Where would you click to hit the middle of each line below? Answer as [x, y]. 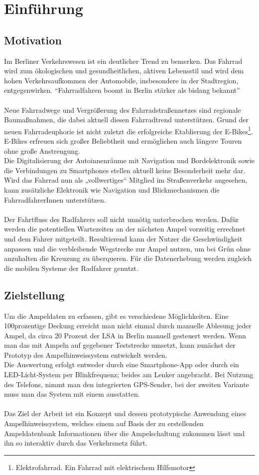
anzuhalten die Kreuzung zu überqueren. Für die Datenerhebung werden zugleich [128, 258]
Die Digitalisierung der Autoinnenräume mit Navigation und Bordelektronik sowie [129, 160]
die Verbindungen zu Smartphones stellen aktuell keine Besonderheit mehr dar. [125, 170]
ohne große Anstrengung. [42, 150]
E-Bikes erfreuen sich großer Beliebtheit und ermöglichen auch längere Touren [123, 140]
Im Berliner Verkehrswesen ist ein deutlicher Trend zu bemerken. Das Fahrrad [123, 61]
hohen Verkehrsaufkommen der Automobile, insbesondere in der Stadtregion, [121, 80]
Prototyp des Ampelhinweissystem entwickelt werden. [86, 355]
